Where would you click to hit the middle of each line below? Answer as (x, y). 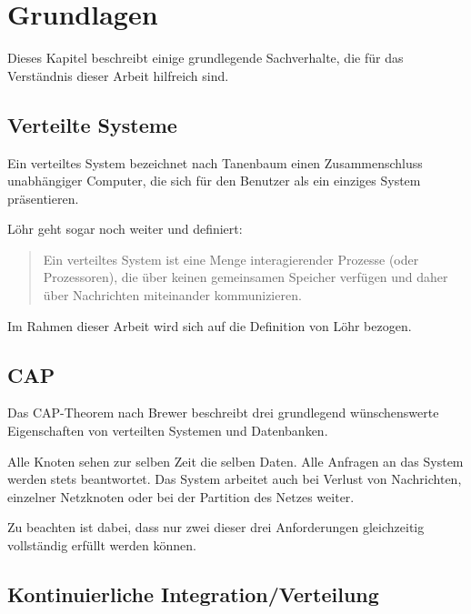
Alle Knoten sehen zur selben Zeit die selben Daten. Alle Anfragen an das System (235, 461)
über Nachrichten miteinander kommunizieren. (172, 295)
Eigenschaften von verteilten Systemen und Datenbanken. (168, 431)
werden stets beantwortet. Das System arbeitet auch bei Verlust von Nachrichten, (235, 479)
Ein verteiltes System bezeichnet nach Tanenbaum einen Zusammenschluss (215, 162)
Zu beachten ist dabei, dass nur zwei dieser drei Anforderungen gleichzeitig (216, 527)
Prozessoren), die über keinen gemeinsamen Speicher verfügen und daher (246, 277)
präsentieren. (43, 198)
